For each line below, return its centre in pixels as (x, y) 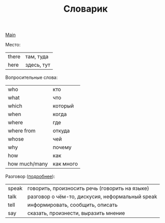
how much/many (28, 164)
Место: (13, 45)
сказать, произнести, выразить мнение (76, 213)
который (63, 106)
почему (62, 147)
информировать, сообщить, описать (73, 205)
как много (65, 164)
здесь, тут (38, 65)
